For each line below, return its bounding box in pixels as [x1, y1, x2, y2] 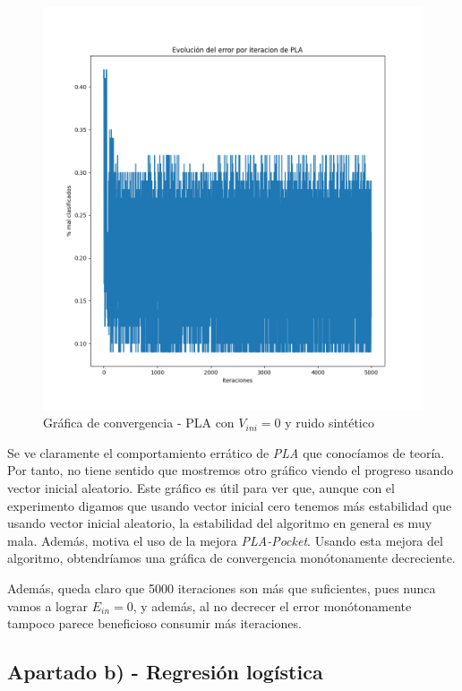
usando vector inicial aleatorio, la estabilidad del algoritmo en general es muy [7, 514, 432, 532]
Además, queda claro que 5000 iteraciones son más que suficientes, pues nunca [7, 579, 436, 597]
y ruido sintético [285, 413, 374, 432]
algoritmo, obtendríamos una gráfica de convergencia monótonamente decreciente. [7, 548, 456, 567]
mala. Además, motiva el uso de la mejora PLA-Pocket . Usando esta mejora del [7, 531, 443, 549]
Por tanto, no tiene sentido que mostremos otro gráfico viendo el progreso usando [7, 461, 454, 479]
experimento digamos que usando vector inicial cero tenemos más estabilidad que [7, 496, 452, 514]
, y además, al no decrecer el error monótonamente [133, 596, 412, 615]
